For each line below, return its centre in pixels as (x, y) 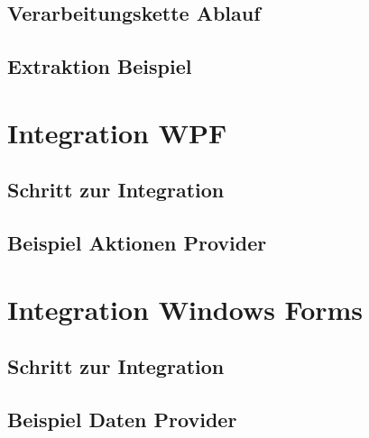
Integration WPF (117, 132)
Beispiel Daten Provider (122, 420)
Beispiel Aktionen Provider (137, 243)
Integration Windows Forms (185, 309)
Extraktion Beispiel (100, 66)
